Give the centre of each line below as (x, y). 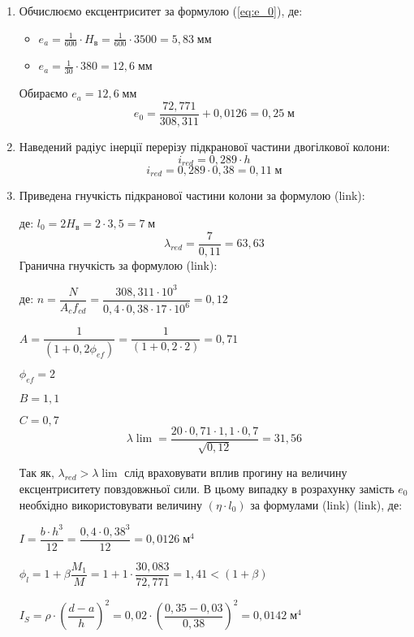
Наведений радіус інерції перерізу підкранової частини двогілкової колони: (205, 146)
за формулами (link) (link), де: (326, 504)
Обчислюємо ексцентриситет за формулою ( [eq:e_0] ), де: (161, 11)
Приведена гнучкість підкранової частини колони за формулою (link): (192, 195)
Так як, (37, 472)
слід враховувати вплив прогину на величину (236, 472)
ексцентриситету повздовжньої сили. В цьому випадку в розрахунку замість (207, 488)
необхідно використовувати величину (111, 504)
